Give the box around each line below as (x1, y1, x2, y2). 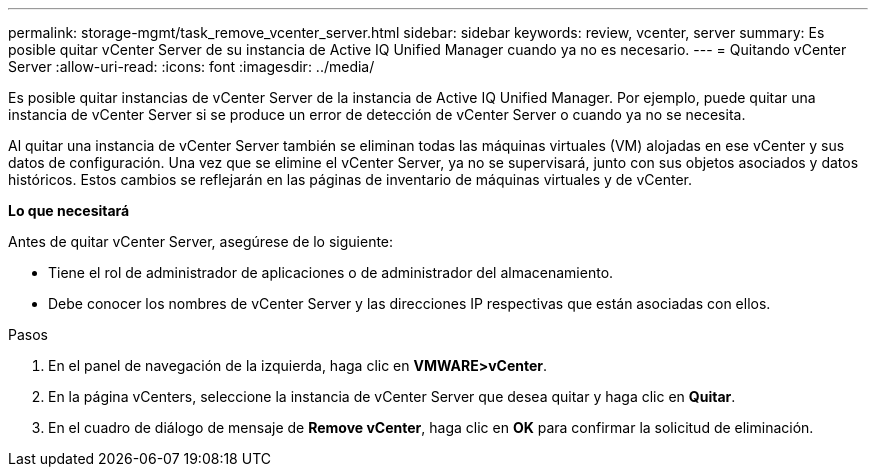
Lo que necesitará (8, 202, 130, 219)
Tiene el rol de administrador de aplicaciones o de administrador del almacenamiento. (48, 264, 614, 281)
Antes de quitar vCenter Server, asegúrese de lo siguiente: (8, 233, 394, 250)
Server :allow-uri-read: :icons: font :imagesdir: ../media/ (8, 58, 375, 75)
